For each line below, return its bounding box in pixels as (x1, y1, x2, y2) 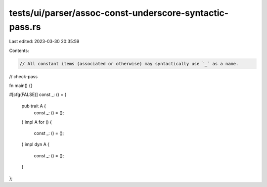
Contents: (9, 47, 29, 53)
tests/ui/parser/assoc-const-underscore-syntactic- (9, 7, 229, 18)
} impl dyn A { (21, 141, 49, 147)
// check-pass (9, 73, 38, 79)
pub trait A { (21, 103, 46, 109)
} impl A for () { (21, 119, 52, 125)
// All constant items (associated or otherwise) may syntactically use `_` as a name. (19, 61, 239, 66)
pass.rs (9, 21, 41, 32)
